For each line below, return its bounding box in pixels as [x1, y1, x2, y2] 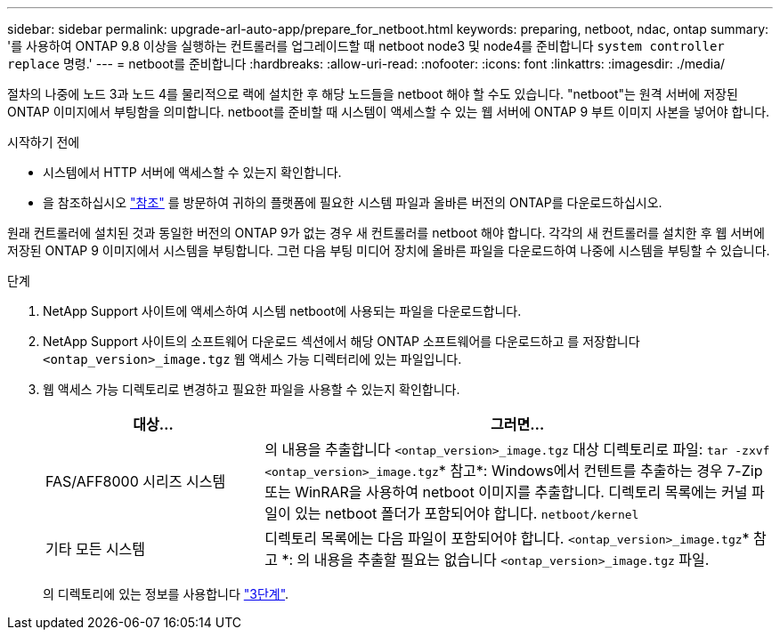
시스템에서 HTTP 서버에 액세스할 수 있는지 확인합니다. [43, 165, 342, 180]
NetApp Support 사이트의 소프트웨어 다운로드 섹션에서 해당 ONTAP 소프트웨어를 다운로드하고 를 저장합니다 [43, 334, 640, 349]
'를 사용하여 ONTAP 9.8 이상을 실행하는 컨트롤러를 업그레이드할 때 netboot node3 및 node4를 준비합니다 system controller [7, 38, 725, 53]
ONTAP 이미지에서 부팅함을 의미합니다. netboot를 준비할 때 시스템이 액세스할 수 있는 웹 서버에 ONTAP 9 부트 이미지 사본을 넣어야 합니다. [7, 104, 770, 119]
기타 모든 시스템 [45, 540, 146, 558]
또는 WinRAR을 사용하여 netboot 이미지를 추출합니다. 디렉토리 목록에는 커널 [264, 483, 748, 501]
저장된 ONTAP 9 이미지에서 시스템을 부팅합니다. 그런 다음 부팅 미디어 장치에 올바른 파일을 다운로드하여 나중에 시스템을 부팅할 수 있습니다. [7, 243, 770, 258]
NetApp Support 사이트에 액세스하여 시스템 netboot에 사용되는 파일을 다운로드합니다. [43, 303, 522, 318]
